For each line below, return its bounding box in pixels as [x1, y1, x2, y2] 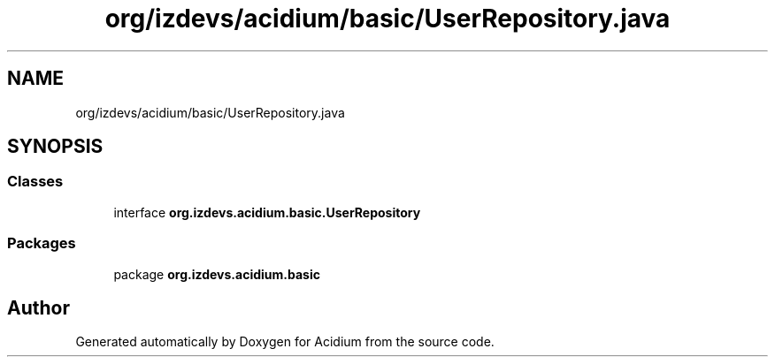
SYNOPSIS [7, 135, 104, 158]
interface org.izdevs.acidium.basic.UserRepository [113, 204, 421, 220]
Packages [7, 234, 76, 253]
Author [7, 296, 70, 319]
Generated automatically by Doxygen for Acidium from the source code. [75, 334, 495, 350]
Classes [7, 172, 64, 191]
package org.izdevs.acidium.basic [113, 266, 320, 282]
